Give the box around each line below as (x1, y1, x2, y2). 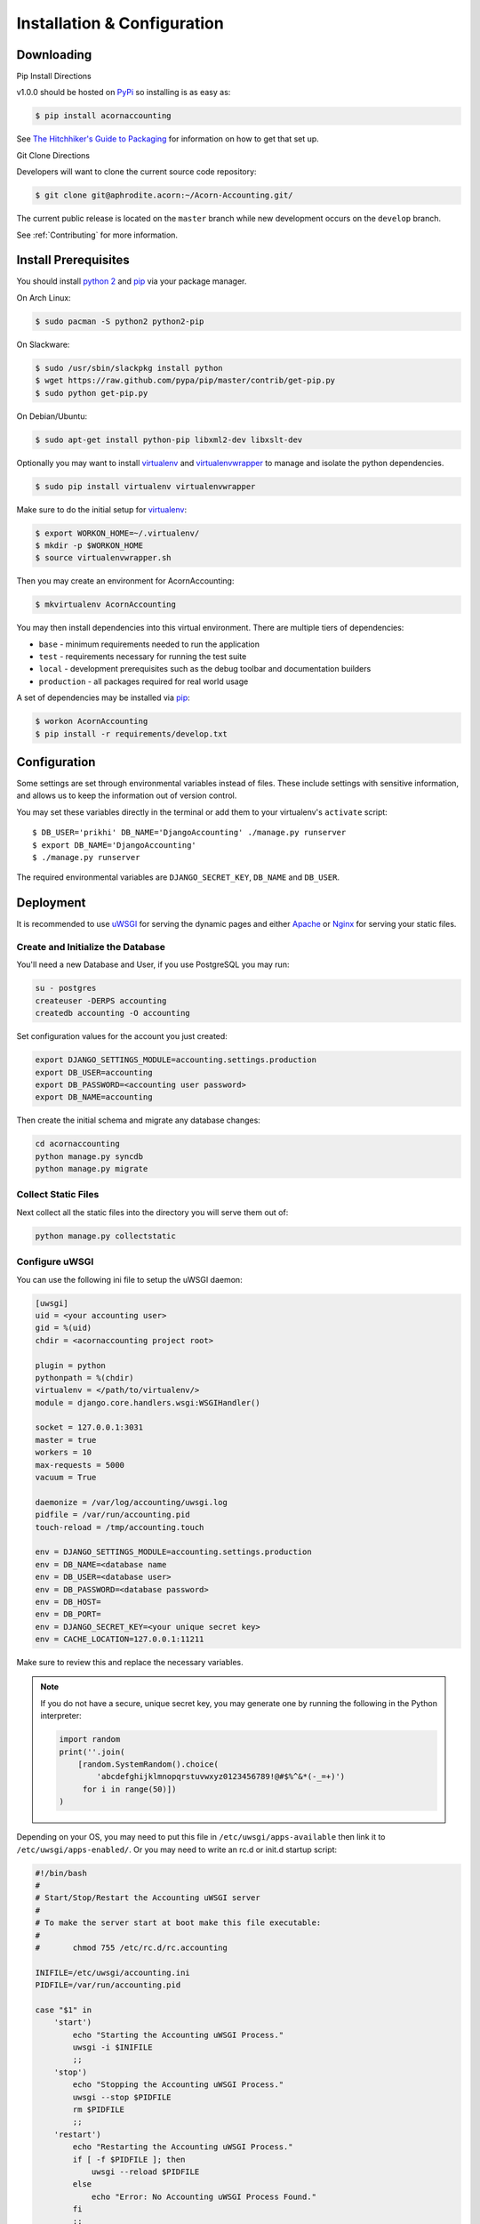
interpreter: (40, 1711, 82, 1721)
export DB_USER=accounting (35, 1068, 153, 1077)
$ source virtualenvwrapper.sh (35, 552, 172, 563)
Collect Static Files (16, 1189, 100, 1201)
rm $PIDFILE (72, 2104, 124, 2115)
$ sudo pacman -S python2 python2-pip (35, 316, 204, 326)
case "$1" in (35, 2004, 92, 2015)
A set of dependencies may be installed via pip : (16, 692, 190, 703)
